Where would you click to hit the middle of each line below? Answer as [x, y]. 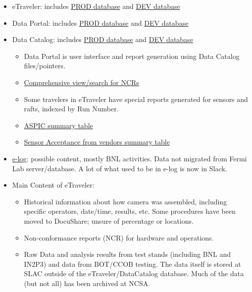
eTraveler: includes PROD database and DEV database [96, 6]
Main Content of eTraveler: [53, 185]
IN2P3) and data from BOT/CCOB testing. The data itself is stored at [132, 264]
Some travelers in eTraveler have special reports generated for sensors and [136, 99]
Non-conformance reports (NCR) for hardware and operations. [119, 237]
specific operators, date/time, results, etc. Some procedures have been [130, 211]
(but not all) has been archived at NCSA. [87, 283]
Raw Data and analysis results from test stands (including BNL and [127, 254]
